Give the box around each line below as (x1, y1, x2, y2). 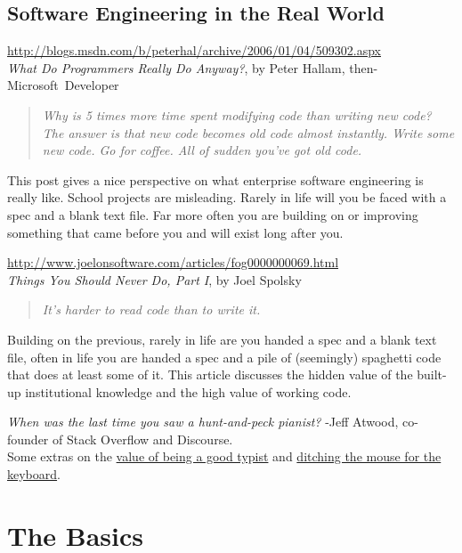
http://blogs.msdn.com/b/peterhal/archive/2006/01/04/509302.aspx (7, 41, 381, 60)
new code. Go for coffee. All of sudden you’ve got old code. (42, 141, 362, 159)
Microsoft (7, 76, 59, 94)
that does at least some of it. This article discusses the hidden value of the (7, 365, 413, 384)
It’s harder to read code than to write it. (42, 300, 261, 319)
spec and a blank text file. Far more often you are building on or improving (7, 205, 418, 224)
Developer (64, 76, 119, 94)
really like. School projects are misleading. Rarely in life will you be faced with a (7, 188, 447, 207)
